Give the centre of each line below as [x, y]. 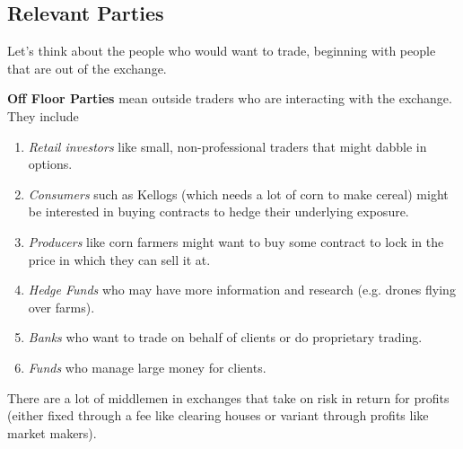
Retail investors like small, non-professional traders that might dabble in [227, 146]
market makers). [52, 432]
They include [43, 115]
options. [50, 164]
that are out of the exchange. [87, 68]
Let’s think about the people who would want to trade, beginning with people [222, 51]
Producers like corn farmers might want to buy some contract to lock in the [236, 241]
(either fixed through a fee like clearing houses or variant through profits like [218, 415]
